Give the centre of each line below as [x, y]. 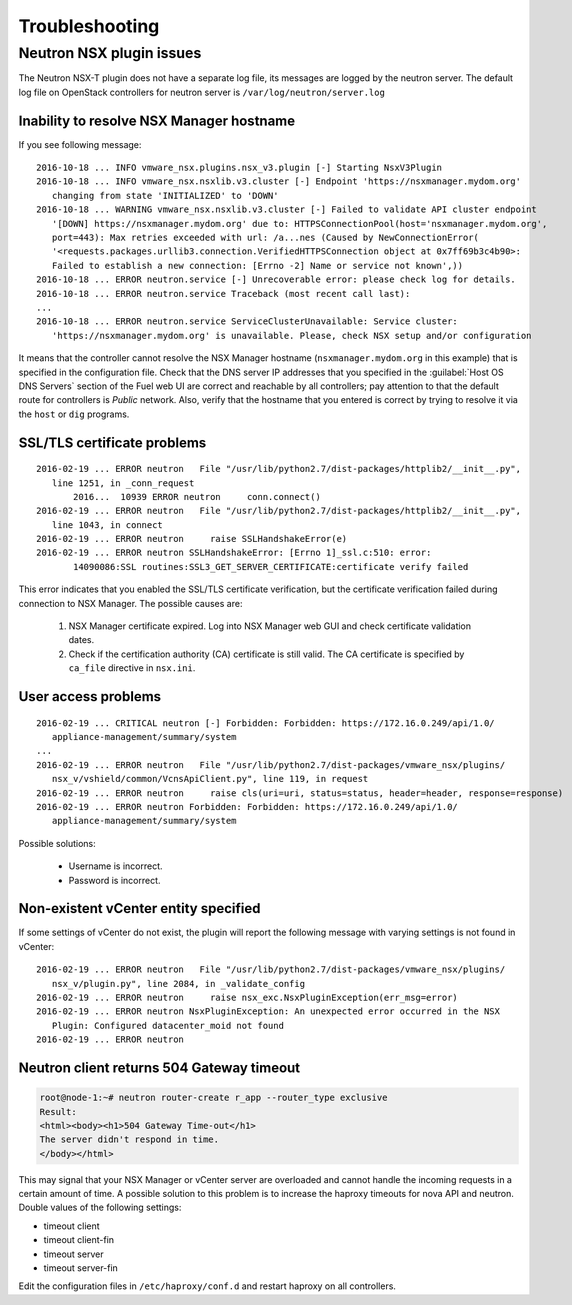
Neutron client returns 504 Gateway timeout [159, 1067]
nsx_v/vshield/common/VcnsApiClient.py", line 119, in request [210, 779]
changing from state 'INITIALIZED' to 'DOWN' [165, 195]
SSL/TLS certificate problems [112, 442]
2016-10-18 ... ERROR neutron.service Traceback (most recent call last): [223, 293]
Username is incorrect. [116, 866]
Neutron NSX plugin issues [110, 53]
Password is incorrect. [114, 880]
